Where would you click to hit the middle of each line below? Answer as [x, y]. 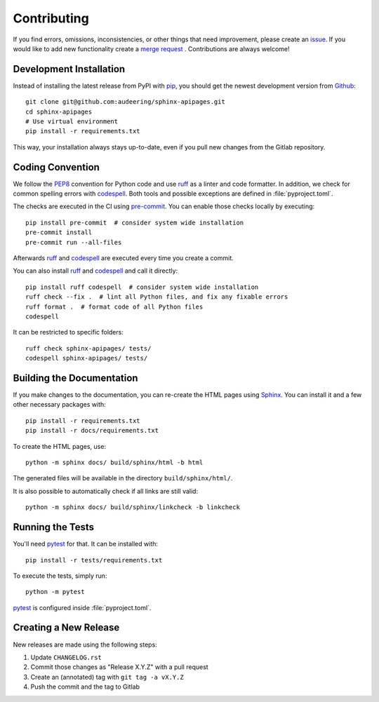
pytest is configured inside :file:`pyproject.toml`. [82, 607]
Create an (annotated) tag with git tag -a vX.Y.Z [107, 677]
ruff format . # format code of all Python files [114, 306]
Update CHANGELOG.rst [66, 657]
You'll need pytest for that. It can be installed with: [85, 544]
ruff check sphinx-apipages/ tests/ [88, 348]
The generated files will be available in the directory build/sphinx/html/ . [123, 478]
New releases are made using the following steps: [85, 644]
